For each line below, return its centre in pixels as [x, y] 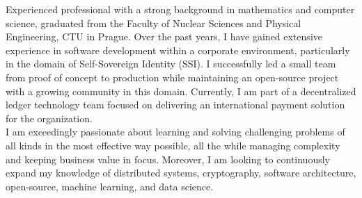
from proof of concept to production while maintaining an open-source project [172, 77]
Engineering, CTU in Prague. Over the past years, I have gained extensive [164, 36]
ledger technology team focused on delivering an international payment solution [175, 105]
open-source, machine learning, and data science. [110, 186]
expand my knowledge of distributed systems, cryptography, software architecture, [181, 173]
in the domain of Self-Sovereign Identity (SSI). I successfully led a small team [171, 64]
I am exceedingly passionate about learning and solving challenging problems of [175, 132]
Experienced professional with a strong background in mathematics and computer [180, 9]
